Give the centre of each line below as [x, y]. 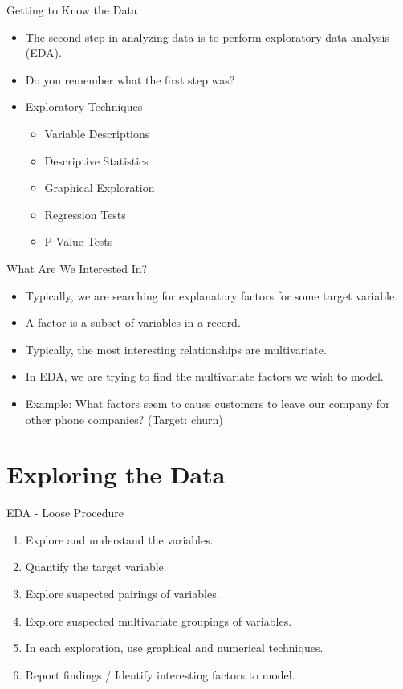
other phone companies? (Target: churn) [124, 419]
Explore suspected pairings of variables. [122, 593]
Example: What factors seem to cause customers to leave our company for [208, 403]
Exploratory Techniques [84, 106]
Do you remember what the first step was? [130, 79]
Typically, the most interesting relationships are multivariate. [176, 349]
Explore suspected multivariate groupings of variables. [159, 620]
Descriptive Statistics [96, 160]
